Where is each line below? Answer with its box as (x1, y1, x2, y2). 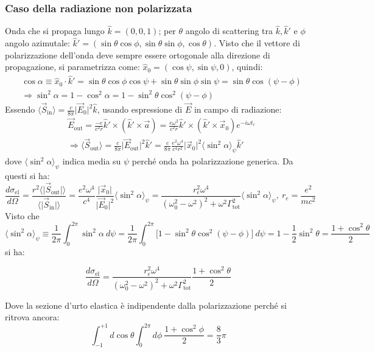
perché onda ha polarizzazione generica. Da (131, 155, 293, 167)
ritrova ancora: (5, 311, 60, 323)
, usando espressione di (97, 103, 183, 116)
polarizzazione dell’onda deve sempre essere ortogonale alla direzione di (5, 48, 270, 61)
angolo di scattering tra (185, 24, 273, 37)
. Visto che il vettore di (214, 37, 300, 49)
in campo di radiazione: (194, 103, 282, 116)
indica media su (62, 155, 121, 167)
